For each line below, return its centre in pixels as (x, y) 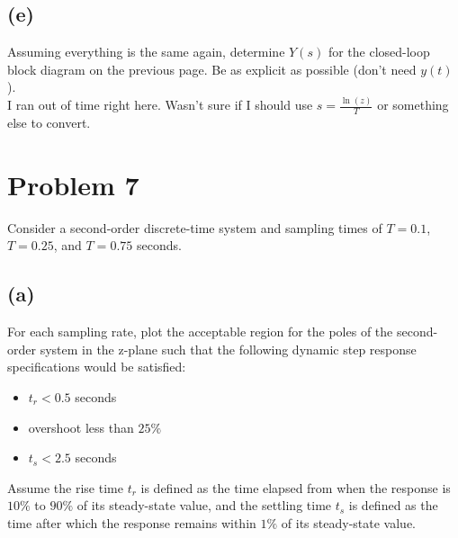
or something (413, 105)
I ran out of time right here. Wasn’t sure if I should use (160, 105)
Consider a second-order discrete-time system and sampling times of (195, 227)
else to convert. (49, 123)
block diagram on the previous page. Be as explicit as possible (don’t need (212, 69)
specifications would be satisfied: (97, 367)
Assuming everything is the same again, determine (146, 52)
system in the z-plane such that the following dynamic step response (228, 349)
